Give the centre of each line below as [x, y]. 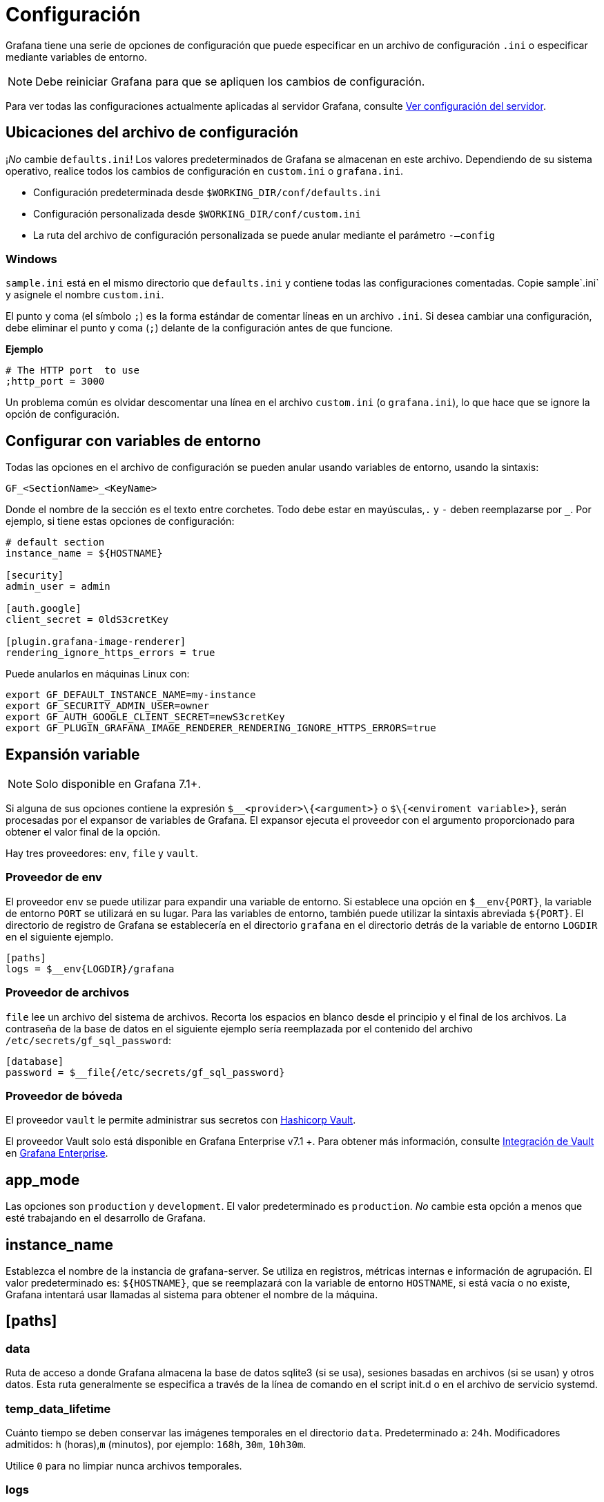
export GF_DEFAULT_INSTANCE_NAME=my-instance [131, 695]
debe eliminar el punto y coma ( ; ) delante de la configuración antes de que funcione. [199, 328]
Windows [31, 259]
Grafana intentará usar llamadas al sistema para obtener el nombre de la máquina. [192, 1294]
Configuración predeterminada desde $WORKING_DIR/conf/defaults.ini [207, 192]
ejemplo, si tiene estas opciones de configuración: [120, 521]
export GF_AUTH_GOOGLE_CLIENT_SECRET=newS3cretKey [145, 717]
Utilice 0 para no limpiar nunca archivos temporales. [124, 1465]
